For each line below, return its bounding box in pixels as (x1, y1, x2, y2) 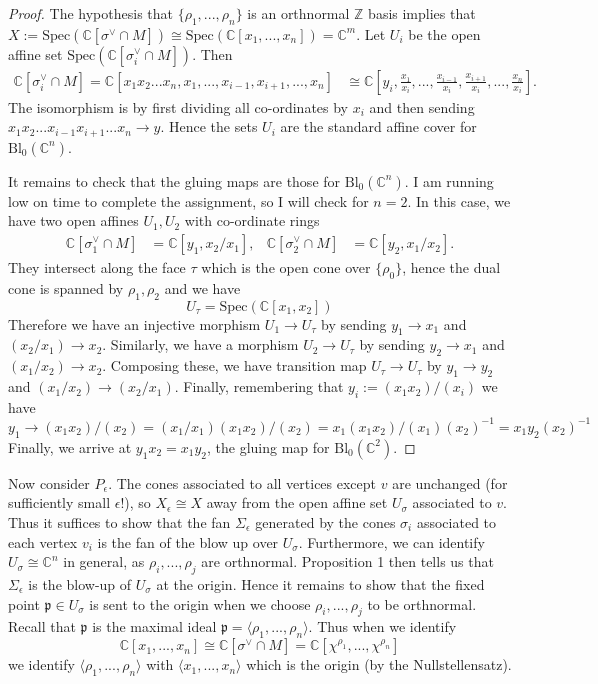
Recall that (8, 616, 76, 637)
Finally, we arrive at (8, 436, 132, 457)
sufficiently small (8, 492, 111, 513)
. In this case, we (407, 190, 511, 211)
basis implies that (368, 3, 476, 23)
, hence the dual (402, 257, 501, 278)
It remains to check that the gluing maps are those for (8, 170, 341, 191)
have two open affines (8, 210, 139, 231)
